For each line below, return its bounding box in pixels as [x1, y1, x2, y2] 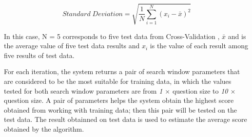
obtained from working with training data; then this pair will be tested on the [4, 104, 237, 115]
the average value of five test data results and [4, 40, 140, 51]
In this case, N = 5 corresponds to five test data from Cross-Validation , [4, 31, 220, 41]
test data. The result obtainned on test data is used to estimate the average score [4, 114, 247, 124]
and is [228, 31, 246, 41]
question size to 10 [172, 85, 228, 96]
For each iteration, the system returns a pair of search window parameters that [4, 66, 240, 77]
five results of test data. [4, 50, 75, 60]
